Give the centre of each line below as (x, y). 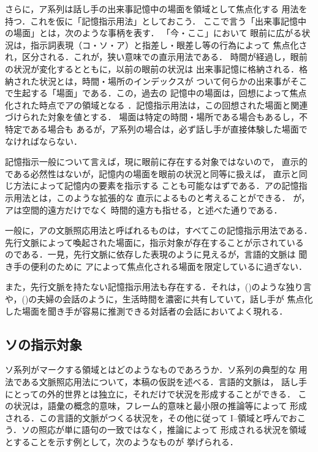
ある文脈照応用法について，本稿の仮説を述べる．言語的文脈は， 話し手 (165, 382)
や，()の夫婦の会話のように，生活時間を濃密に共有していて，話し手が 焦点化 (159, 299)
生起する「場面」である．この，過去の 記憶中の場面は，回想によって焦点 (160, 93)
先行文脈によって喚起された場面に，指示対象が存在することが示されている (154, 242)
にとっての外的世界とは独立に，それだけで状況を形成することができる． (150, 393)
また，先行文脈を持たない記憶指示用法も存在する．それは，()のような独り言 (158, 287)
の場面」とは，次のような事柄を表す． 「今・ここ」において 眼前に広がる (153, 33)
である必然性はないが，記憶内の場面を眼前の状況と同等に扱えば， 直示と (152, 173)
